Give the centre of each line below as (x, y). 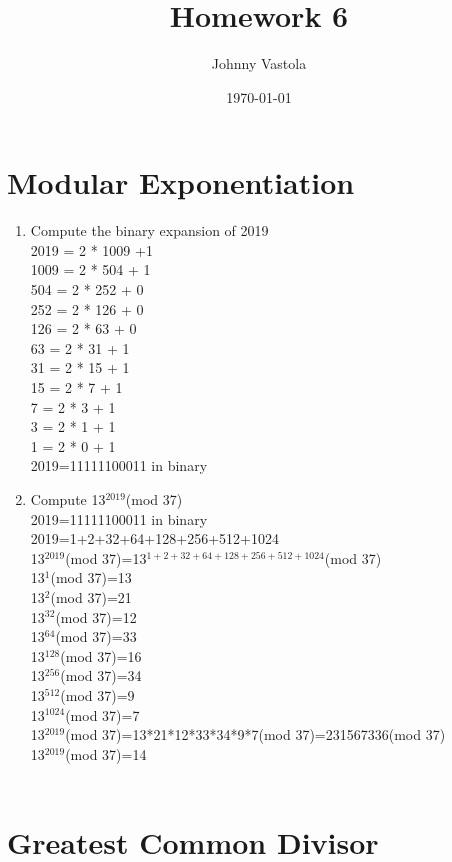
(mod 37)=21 (91, 596)
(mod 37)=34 (101, 675)
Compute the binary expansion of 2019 (149, 230)
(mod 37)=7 (102, 714)
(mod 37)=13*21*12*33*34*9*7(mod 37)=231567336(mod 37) (255, 734)
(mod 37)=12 (96, 616)
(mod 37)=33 (96, 636)
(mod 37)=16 (101, 655)
